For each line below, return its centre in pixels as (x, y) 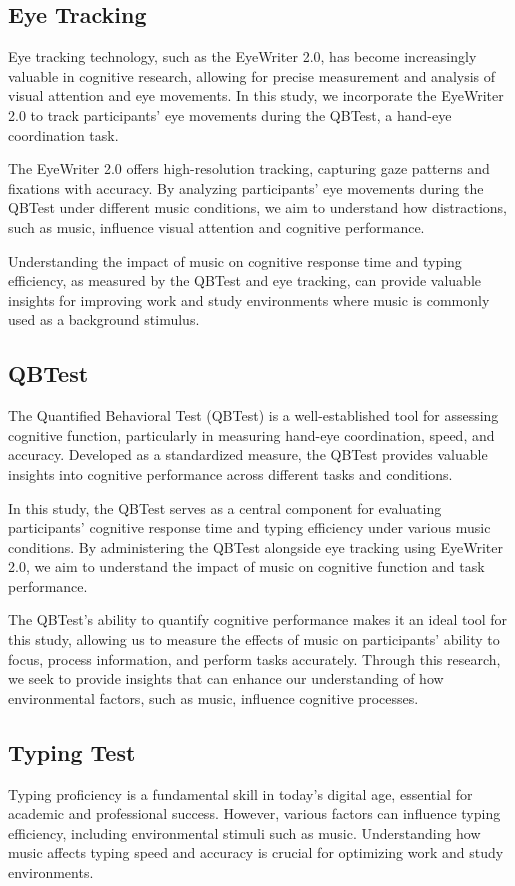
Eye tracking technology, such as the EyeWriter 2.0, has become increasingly (242, 56)
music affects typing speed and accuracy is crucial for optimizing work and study (256, 852)
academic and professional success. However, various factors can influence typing (254, 813)
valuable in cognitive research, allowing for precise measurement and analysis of (252, 75)
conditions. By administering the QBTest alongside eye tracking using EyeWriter (256, 546)
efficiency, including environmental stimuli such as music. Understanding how (244, 832)
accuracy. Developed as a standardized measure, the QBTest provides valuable (248, 454)
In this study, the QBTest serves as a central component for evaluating (225, 507)
